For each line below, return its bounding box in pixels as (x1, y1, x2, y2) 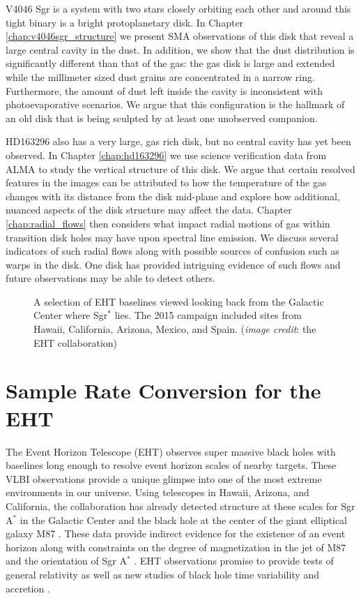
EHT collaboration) (33, 335, 118, 350)
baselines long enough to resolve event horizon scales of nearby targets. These (6, 458, 337, 472)
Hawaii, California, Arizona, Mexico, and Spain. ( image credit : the (33, 322, 316, 336)
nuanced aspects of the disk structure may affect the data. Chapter (6, 202, 292, 217)
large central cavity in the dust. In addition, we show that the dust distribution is (6, 42, 355, 57)
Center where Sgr (33, 308, 108, 322)
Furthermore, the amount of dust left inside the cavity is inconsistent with (6, 83, 323, 98)
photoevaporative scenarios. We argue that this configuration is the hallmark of (6, 97, 345, 112)
